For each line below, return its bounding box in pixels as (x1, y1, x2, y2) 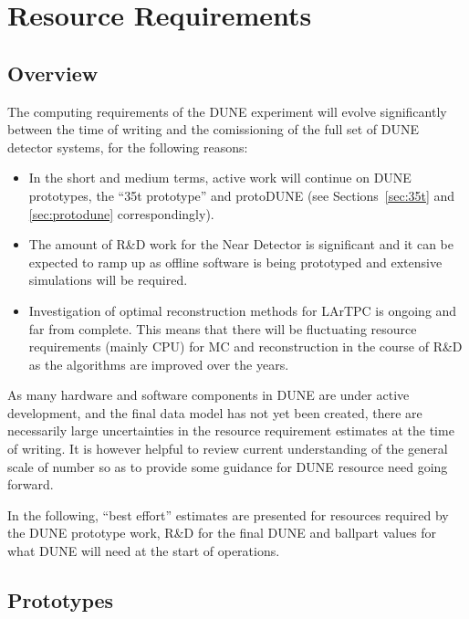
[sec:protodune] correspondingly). (28, 204, 214, 223)
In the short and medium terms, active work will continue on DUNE (28, 168, 412, 187)
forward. (7, 475, 54, 494)
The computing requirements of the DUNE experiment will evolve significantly (7, 101, 447, 121)
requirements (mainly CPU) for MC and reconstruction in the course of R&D (28, 337, 463, 356)
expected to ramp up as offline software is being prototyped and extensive (28, 252, 443, 271)
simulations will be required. (28, 270, 188, 289)
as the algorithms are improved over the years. (28, 354, 289, 373)
